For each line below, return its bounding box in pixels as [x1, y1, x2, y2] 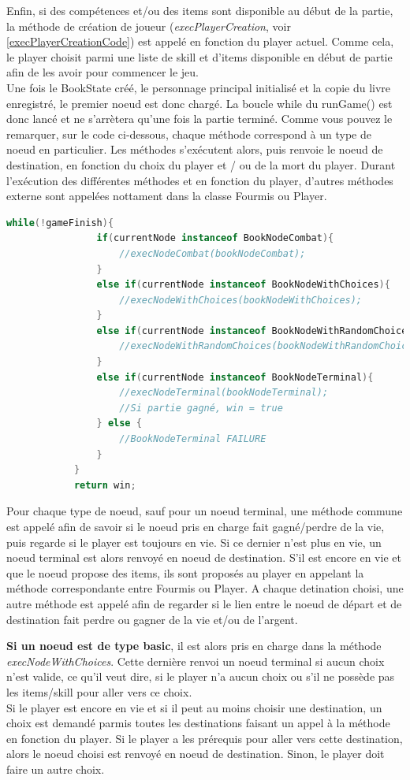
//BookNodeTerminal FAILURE [119, 433, 266, 445]
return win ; [73, 479, 136, 491]
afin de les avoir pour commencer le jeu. [6, 64, 199, 80]
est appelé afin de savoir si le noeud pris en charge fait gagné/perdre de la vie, [6, 518, 385, 534]
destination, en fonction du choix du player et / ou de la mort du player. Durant [6, 156, 396, 173]
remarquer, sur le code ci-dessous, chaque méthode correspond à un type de [6, 125, 371, 142]
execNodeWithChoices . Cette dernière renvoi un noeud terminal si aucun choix [6, 652, 385, 669]
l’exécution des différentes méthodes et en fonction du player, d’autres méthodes [6, 172, 393, 188]
